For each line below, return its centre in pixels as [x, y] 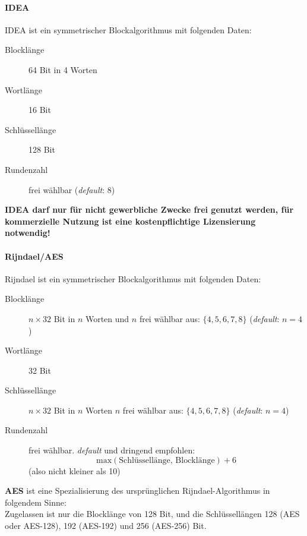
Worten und [107, 318]
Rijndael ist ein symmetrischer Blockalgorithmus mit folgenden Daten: [133, 278]
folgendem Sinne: [36, 502]
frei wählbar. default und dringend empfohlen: [112, 450]
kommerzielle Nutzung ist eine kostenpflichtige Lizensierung [130, 221]
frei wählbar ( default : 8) [72, 189]
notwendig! [28, 233]
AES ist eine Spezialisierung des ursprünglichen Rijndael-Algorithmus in [137, 491]
